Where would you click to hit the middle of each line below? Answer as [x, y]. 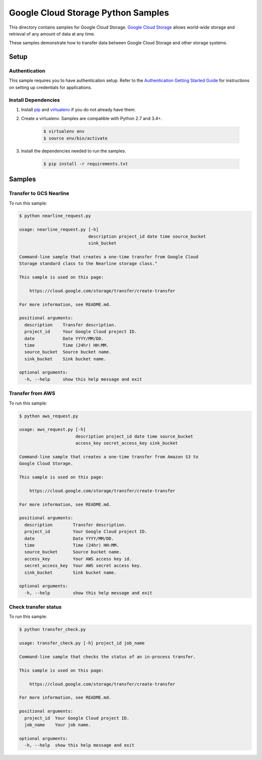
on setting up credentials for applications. [50, 87]
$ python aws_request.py [49, 416]
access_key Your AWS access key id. [78, 559]
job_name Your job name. [58, 725]
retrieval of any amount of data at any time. [52, 34]
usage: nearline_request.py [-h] [59, 230]
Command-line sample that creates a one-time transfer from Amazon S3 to [109, 457]
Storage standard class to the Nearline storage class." [88, 264]
